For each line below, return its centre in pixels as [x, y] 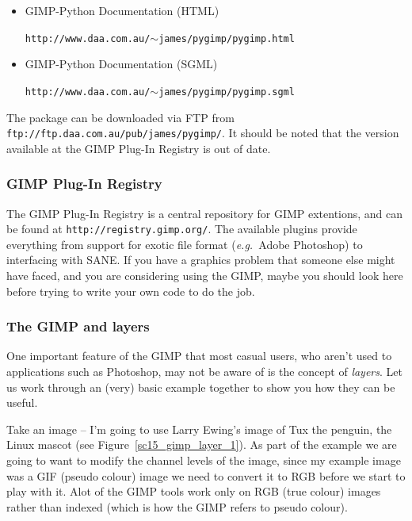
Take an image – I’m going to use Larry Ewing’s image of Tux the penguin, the [199, 429]
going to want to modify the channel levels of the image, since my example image [204, 460]
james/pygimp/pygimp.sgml [227, 92]
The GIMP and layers [78, 326]
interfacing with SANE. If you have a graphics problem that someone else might [201, 260]
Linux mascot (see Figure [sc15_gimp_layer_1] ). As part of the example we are [202, 444]
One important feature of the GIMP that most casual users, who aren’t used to [199, 356]
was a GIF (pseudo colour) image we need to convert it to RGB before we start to [206, 475]
